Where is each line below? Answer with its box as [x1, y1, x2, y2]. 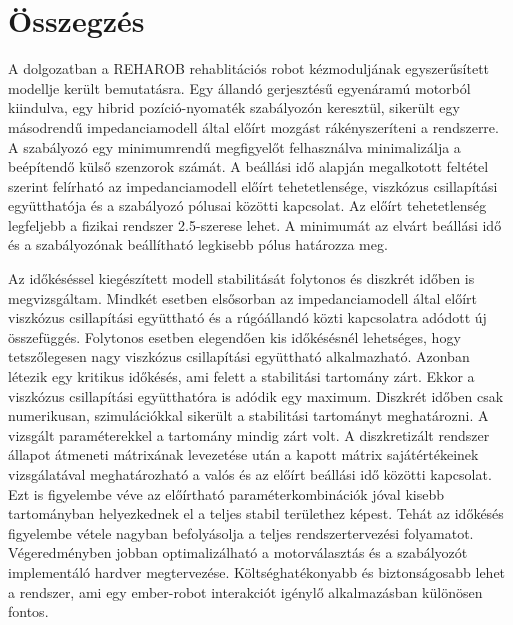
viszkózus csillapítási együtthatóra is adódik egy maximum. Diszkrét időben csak [8, 385, 504, 406]
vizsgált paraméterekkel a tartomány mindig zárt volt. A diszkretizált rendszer [8, 424, 490, 445]
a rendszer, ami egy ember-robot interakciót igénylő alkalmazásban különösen [8, 581, 483, 602]
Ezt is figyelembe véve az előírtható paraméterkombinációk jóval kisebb [8, 483, 444, 504]
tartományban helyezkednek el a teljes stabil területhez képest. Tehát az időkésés [8, 503, 504, 524]
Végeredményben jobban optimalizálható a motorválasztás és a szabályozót [8, 542, 468, 563]
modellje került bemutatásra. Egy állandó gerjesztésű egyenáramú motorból [8, 77, 471, 98]
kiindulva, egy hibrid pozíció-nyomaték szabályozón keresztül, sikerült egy [8, 97, 460, 118]
